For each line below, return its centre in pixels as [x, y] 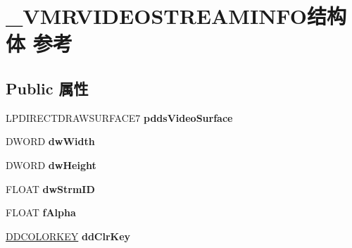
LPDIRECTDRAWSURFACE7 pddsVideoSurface [119, 117]
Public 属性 [47, 88]
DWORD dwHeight [51, 165]
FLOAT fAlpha [41, 212]
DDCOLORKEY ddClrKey [68, 236]
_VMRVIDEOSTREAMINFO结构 [176, 16]
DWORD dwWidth [50, 141]
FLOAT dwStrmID [50, 188]
